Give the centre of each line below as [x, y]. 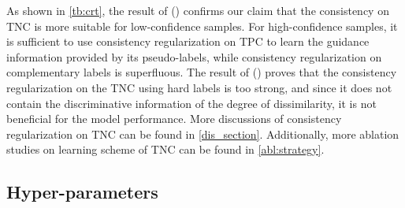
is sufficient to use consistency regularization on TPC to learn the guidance [188, 41]
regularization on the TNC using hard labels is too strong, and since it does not [199, 87]
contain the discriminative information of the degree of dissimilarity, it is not [191, 103]
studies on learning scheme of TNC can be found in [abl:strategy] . [165, 149]
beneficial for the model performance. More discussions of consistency [174, 119]
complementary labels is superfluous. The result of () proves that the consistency [202, 72]
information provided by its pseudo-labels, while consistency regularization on [194, 56]
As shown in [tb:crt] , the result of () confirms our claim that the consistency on [198, 10]
